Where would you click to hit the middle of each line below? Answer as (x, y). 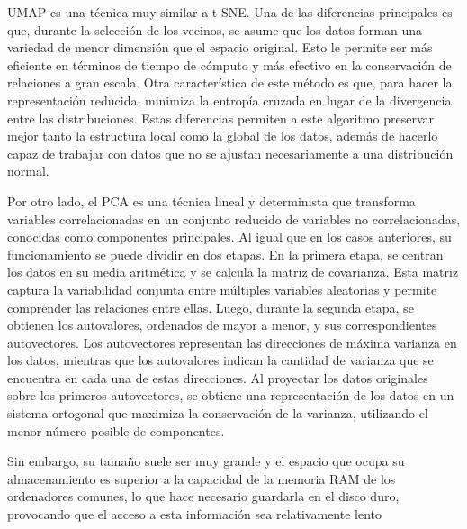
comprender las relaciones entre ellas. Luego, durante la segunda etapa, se (211, 307)
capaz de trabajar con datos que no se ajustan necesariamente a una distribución (230, 153)
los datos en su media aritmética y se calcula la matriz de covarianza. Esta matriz (233, 272)
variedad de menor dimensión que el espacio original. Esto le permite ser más (220, 47)
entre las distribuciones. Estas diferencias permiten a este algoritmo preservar (220, 118)
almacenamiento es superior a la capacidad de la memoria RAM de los (202, 478)
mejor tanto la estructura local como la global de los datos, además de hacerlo (223, 136)
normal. (28, 171)
